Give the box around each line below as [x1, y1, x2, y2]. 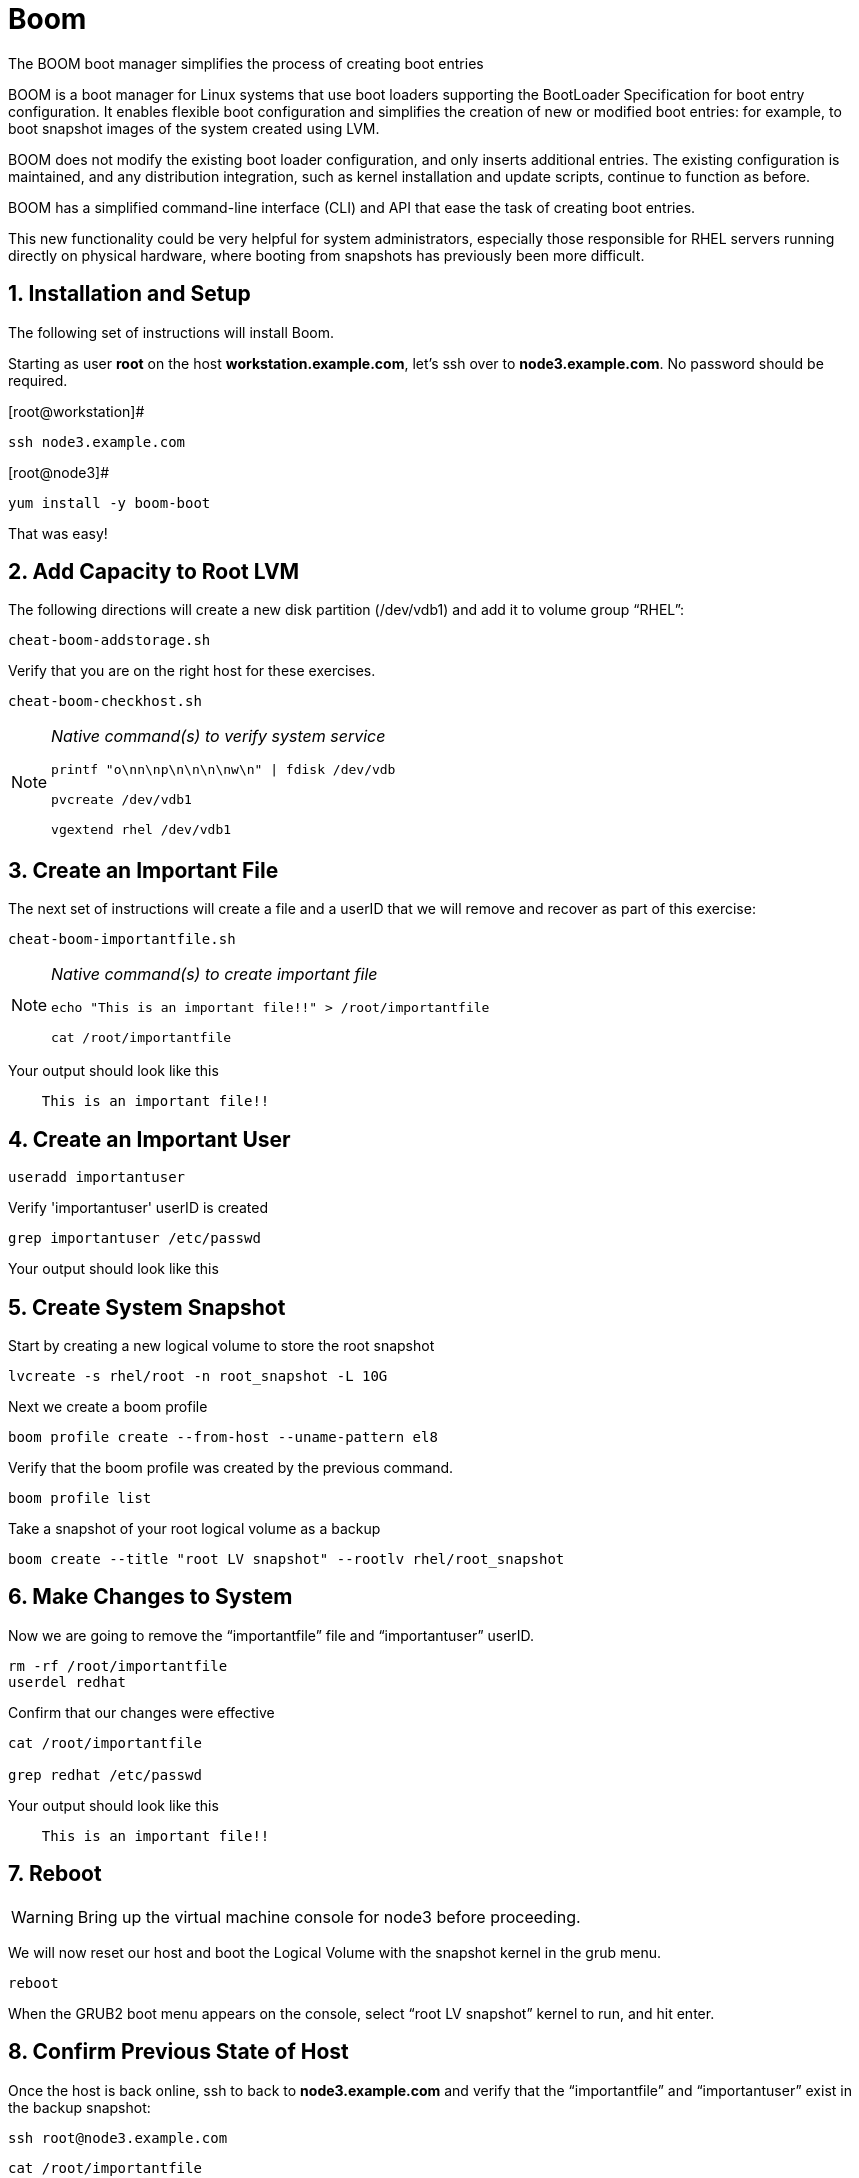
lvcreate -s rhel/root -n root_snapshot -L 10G [8, 1367, 388, 1384]
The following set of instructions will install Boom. [8, 323, 334, 341]
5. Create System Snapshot [8, 1294, 286, 1320]
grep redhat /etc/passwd [8, 1766, 202, 1783]
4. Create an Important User [8, 1126, 291, 1152]
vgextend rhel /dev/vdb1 [51, 822, 232, 838]
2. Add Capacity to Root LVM [8, 559, 300, 585]
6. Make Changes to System [8, 1584, 293, 1610]
